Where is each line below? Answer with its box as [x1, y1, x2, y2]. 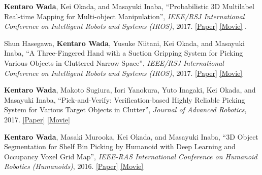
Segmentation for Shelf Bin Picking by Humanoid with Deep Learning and [4, 141, 236, 152]
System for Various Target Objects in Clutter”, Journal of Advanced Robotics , [4, 104, 247, 115]
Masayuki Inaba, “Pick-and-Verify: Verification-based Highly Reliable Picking [4, 94, 245, 105]
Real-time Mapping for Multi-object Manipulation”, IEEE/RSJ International [4, 11, 245, 21]
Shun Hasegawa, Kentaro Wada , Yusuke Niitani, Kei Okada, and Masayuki [4, 37, 245, 48]
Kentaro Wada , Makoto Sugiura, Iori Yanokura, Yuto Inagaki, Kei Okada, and [4, 84, 256, 95]
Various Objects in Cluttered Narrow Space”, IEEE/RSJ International [4, 57, 224, 68]
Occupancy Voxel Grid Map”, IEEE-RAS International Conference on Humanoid [4, 151, 257, 161]
